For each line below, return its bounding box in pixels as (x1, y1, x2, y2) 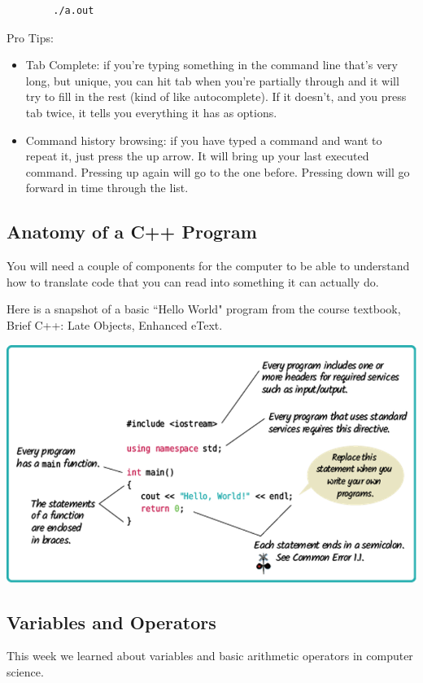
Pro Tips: (7, 28, 54, 46)
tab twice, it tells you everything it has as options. (25, 103, 277, 120)
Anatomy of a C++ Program (7, 219, 257, 244)
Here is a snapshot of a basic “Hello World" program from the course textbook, (7, 300, 401, 317)
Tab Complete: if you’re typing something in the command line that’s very (25, 56, 398, 73)
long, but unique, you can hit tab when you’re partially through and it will (25, 72, 399, 89)
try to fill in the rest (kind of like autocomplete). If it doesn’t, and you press (25, 88, 407, 105)
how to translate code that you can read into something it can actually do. (7, 273, 379, 290)
